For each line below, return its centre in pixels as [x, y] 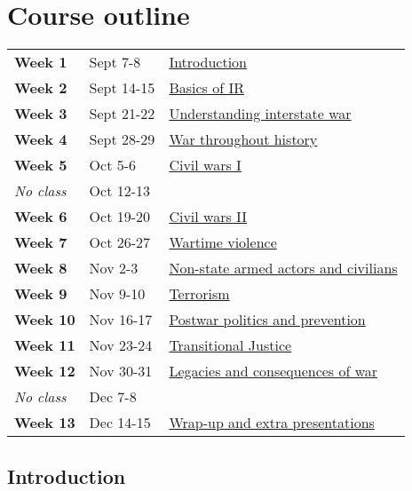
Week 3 [41, 114]
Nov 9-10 [117, 294]
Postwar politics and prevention [267, 320]
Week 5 [41, 165]
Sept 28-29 [122, 139]
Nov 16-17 [121, 320]
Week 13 [45, 423]
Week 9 [41, 294]
